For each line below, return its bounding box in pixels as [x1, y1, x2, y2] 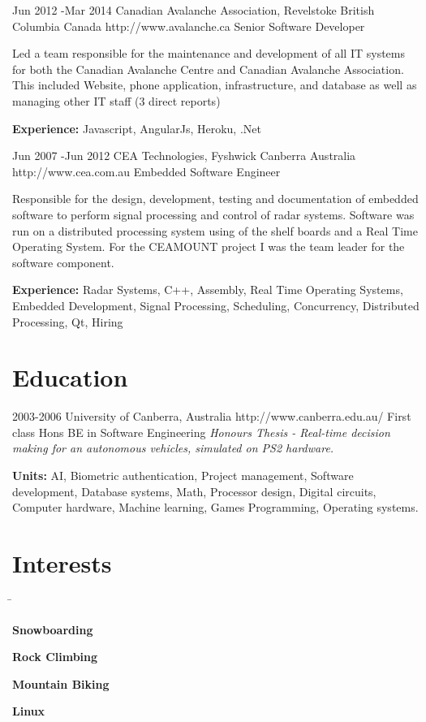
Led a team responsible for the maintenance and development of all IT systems [12, 45, 405, 62]
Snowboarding [12, 620, 93, 638]
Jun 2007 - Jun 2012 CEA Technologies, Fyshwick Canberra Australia [12, 147, 356, 164]
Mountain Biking [12, 675, 110, 692]
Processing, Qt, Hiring [12, 313, 123, 330]
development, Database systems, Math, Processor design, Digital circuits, [12, 482, 377, 499]
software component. [12, 253, 114, 270]
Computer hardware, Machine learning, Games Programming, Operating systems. [12, 499, 419, 516]
